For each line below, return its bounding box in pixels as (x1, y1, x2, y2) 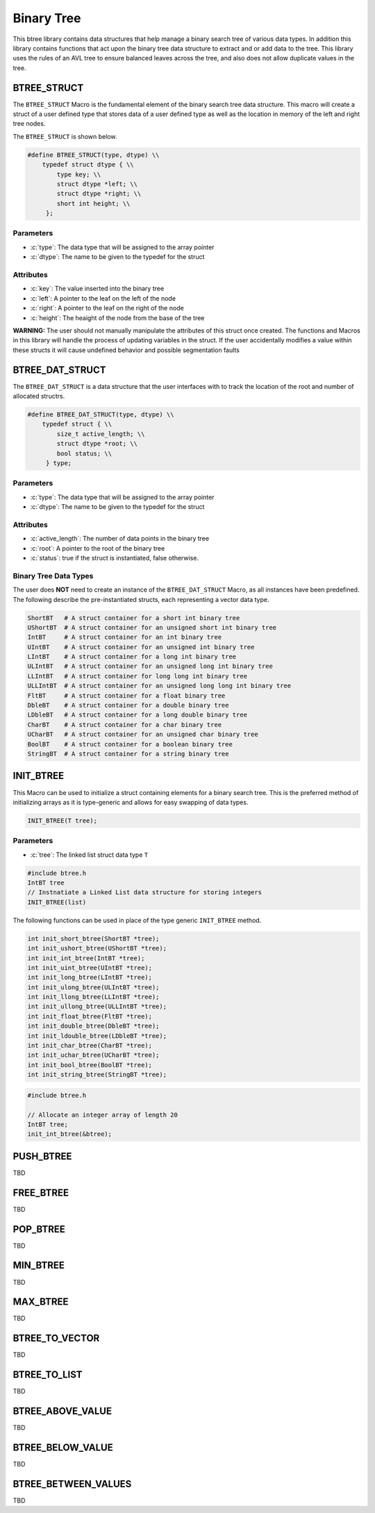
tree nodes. (12, 119, 46, 128)
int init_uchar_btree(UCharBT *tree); (27, 1051, 160, 1059)
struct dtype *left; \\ (56, 180, 138, 187)
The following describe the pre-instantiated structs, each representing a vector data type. (12, 595, 269, 603)
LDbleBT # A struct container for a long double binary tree (27, 711, 248, 719)
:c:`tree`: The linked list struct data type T (30, 851, 149, 859)
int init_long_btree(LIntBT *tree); (27, 973, 153, 982)
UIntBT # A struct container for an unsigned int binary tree (27, 643, 255, 651)
